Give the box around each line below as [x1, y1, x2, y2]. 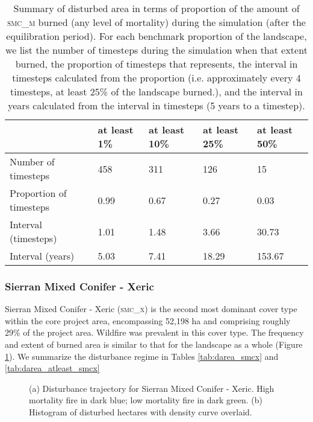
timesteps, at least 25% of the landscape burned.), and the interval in [10, 85, 303, 98]
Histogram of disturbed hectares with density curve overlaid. [29, 405, 252, 418]
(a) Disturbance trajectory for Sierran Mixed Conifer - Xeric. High [29, 382, 274, 394]
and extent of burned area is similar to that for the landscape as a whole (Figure [5, 338, 303, 350]
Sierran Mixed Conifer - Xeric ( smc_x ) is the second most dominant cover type [5, 302, 297, 315]
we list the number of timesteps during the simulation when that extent [5, 43, 308, 57]
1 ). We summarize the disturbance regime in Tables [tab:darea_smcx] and [5, 350, 279, 362]
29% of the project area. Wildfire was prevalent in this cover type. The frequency [5, 326, 304, 339]
